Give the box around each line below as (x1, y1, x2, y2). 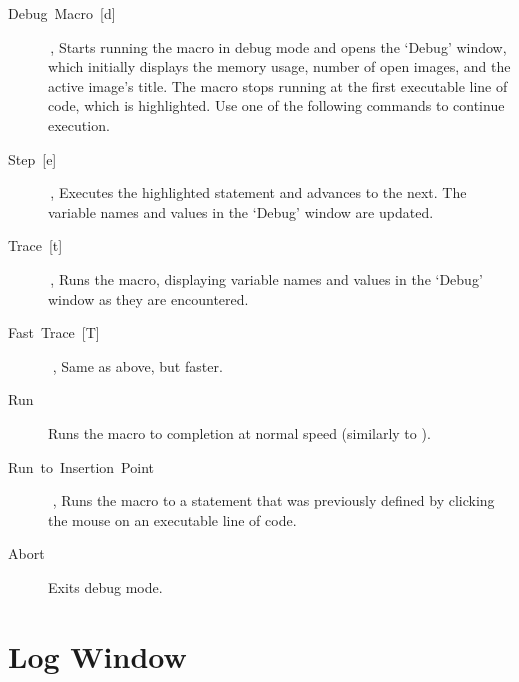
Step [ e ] (8, 148, 57, 169)
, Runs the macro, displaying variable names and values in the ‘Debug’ (50, 268, 483, 289)
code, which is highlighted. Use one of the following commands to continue (48, 95, 505, 116)
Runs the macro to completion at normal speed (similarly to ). (48, 422, 431, 443)
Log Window (8, 635, 187, 676)
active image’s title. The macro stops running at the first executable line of (48, 75, 508, 96)
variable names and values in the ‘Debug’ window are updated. (48, 201, 434, 222)
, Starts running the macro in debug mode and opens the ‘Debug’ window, (50, 36, 507, 57)
